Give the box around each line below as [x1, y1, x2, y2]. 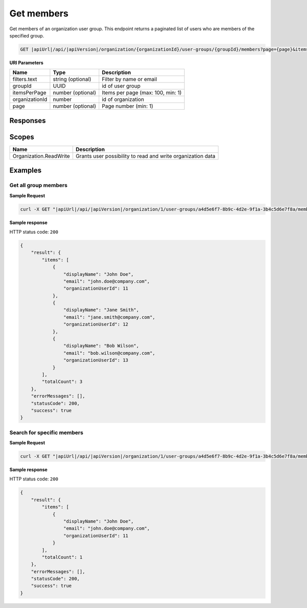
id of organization [101, 96, 144, 103]
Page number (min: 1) [101, 103, 153, 110]
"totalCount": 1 [41, 554, 83, 560]
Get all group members [9, 182, 68, 189]
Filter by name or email [101, 76, 157, 83]
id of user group [101, 83, 141, 90]
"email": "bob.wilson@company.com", [63, 350, 156, 356]
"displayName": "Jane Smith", [63, 307, 139, 313]
